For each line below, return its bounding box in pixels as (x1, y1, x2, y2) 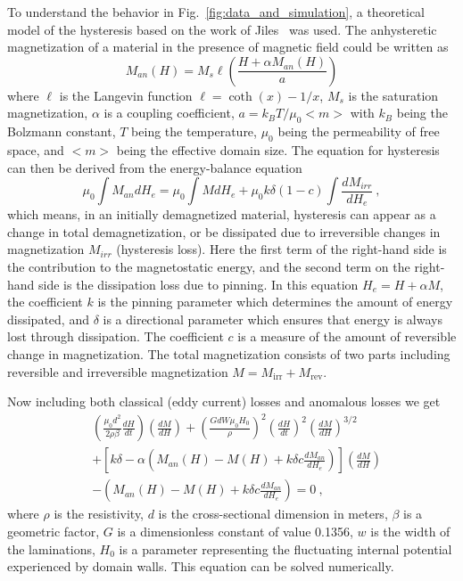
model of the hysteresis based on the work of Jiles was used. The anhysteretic (7, 20, 437, 38)
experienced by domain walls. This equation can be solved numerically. (7, 557, 394, 576)
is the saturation (348, 86, 439, 104)
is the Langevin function (59, 86, 193, 104)
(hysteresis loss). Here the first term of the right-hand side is (116, 240, 447, 258)
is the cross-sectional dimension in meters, (158, 504, 388, 523)
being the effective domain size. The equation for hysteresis (116, 140, 440, 159)
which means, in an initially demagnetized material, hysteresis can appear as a (7, 205, 436, 224)
